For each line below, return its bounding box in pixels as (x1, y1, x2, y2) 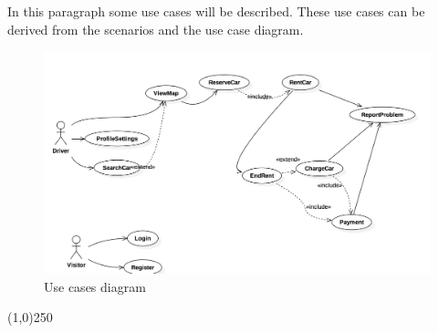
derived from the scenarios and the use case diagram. (7, 19, 304, 38)
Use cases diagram (44, 276, 146, 296)
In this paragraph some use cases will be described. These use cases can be (7, 2, 425, 20)
